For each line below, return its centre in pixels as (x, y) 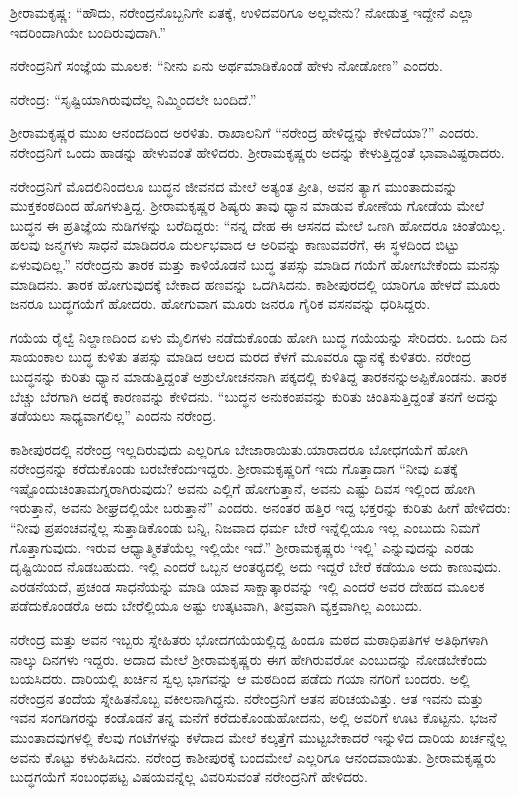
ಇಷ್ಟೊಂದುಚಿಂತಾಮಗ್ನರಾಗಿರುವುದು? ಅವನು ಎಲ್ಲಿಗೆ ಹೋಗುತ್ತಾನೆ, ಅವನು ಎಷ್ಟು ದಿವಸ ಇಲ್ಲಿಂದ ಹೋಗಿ (243, 487)
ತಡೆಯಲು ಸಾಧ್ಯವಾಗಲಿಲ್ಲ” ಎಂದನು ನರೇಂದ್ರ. (113, 415)
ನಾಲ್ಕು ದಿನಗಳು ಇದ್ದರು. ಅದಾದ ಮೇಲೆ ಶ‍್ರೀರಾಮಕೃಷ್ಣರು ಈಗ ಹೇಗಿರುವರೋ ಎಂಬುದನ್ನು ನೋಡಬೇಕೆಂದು (248, 658)
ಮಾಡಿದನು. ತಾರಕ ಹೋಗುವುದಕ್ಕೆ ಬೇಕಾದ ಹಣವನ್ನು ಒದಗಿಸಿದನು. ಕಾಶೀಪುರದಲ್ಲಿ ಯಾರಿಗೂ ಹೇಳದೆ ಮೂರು (255, 283)
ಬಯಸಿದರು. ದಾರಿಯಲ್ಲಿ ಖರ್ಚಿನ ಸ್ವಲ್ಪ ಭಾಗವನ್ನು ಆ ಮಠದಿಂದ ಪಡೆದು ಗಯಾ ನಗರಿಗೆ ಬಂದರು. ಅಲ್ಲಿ (240, 678)
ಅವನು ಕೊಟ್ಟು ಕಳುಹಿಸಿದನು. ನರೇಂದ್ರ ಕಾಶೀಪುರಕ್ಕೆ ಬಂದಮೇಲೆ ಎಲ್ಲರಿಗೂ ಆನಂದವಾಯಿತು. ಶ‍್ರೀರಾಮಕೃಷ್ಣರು (253, 756)
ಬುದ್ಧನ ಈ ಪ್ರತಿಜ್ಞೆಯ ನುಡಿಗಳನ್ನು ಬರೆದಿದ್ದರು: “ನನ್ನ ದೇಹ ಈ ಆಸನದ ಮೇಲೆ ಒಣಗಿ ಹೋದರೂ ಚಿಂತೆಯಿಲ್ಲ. (258, 224)
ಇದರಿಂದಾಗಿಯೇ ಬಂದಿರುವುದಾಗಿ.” (88, 31)
